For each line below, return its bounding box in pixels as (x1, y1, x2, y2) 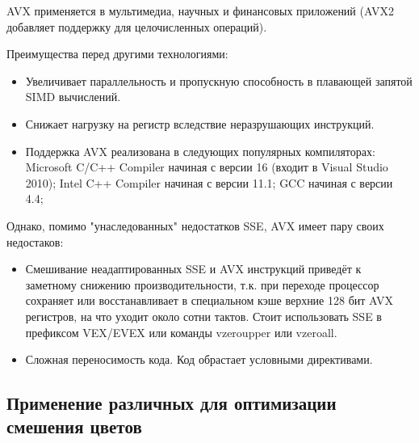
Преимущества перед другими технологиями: (6, 45, 228, 62)
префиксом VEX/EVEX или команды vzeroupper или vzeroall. (25, 323, 337, 340)
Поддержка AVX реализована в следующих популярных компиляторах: (25, 142, 375, 159)
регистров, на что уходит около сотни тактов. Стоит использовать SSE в (25, 307, 382, 324)
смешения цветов (6, 414, 142, 439)
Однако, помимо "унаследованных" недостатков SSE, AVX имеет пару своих (6, 217, 384, 234)
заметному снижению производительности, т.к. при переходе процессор (25, 276, 379, 293)
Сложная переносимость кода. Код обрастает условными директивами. (25, 351, 373, 368)
